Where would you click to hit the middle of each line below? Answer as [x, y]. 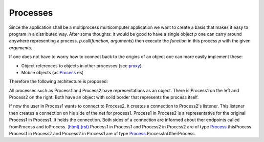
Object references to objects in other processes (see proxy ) [81, 65]
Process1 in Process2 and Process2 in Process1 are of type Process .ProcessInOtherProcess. [102, 134]
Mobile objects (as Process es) [53, 72]
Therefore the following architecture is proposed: [58, 81]
